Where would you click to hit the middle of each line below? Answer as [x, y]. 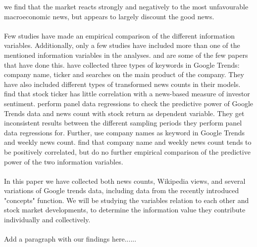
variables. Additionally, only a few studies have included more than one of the [122, 45]
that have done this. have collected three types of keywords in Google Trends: [122, 64]
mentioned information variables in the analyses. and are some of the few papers [126, 55]
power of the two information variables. [64, 161]
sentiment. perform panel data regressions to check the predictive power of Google [129, 103]
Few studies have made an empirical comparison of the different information [120, 35]
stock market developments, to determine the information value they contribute [125, 210]
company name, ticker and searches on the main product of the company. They [124, 74]
